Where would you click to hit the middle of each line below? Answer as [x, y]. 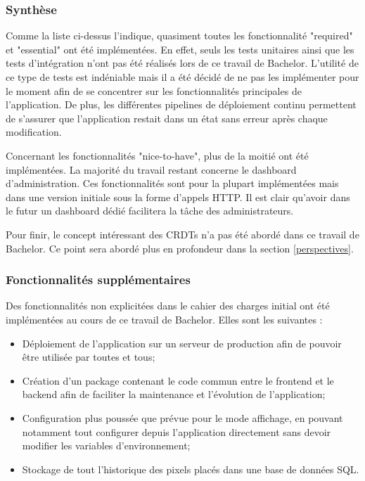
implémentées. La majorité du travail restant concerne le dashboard [151, 169]
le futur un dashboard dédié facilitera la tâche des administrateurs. [150, 211]
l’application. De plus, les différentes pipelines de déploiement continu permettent [181, 104]
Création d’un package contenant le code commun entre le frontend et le [178, 380]
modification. [34, 132]
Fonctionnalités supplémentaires [98, 280]
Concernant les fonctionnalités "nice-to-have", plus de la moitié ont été [157, 155]
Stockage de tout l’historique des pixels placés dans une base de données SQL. [191, 469]
